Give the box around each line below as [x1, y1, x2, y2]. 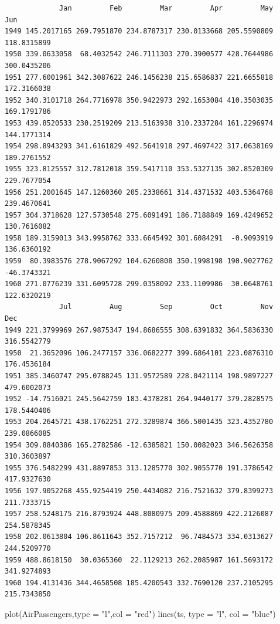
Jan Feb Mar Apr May [59, 4, 274, 12]
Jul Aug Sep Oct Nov [59, 303, 274, 311]
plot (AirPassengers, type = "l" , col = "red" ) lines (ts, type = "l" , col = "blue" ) [5, 607, 276, 619]
